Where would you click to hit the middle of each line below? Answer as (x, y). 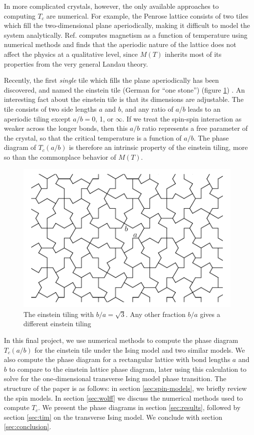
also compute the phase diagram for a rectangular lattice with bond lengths (117, 359)
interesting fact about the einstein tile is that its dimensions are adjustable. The (124, 99)
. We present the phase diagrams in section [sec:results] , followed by (139, 407)
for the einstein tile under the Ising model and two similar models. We (140, 350)
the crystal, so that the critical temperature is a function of (93, 137)
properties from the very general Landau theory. (76, 63)
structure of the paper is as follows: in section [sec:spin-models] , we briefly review (126, 388)
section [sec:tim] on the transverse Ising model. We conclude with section (113, 417)
